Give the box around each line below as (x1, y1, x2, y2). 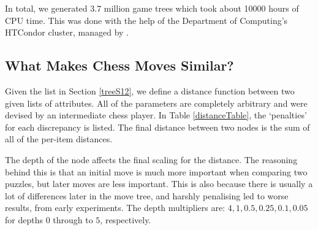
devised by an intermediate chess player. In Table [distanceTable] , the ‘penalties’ (5, 109, 307, 121)
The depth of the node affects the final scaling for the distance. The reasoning (5, 153, 298, 166)
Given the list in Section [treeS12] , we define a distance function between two (5, 84, 295, 97)
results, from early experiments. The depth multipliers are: (5, 201, 225, 214)
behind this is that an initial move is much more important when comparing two (5, 165, 308, 178)
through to (53, 213, 93, 226)
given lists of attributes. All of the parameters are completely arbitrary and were (5, 96, 308, 109)
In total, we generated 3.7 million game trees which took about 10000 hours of (5, 2, 299, 14)
